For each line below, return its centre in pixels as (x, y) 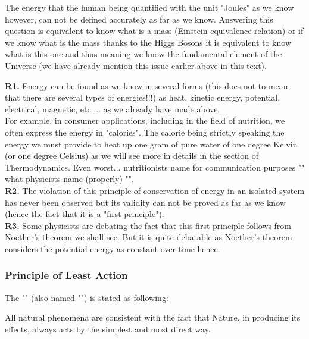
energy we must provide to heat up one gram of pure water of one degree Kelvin (151, 144)
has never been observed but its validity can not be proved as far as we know (145, 202)
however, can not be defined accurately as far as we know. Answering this (139, 19)
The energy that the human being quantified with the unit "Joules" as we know (149, 7)
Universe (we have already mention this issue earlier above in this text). (136, 65)
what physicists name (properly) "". (69, 179)
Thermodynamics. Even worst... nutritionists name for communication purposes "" (155, 167)
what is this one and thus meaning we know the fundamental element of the (143, 54)
